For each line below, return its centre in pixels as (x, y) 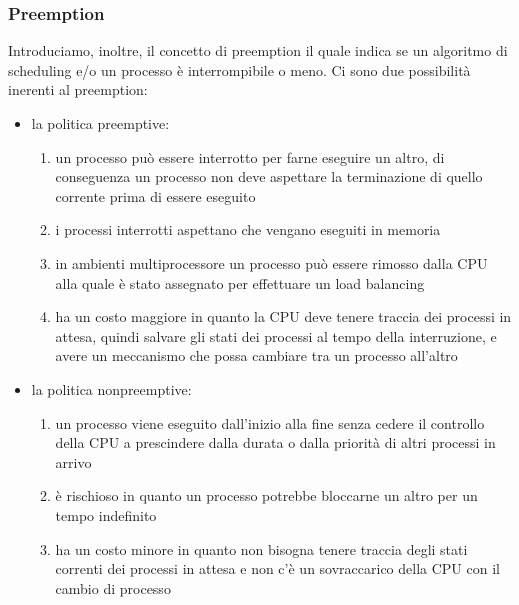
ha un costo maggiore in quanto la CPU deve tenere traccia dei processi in (283, 316)
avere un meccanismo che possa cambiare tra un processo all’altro (256, 355)
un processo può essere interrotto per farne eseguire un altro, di (250, 156)
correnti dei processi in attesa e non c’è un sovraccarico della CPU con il (277, 568)
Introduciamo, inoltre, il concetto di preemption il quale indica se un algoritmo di (258, 50)
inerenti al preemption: (78, 89)
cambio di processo (113, 587)
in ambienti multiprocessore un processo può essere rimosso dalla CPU (271, 262)
